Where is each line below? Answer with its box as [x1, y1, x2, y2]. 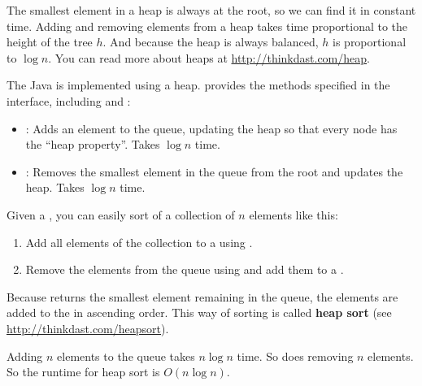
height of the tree [7, 33, 93, 50]
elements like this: [249, 206, 338, 223]
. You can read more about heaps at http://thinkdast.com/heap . [48, 49, 370, 66]
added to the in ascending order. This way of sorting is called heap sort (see [7, 304, 392, 321]
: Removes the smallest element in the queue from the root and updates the [25, 163, 403, 180]
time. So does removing [237, 347, 354, 364]
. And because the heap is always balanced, [102, 33, 319, 50]
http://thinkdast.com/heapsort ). [7, 319, 169, 336]
